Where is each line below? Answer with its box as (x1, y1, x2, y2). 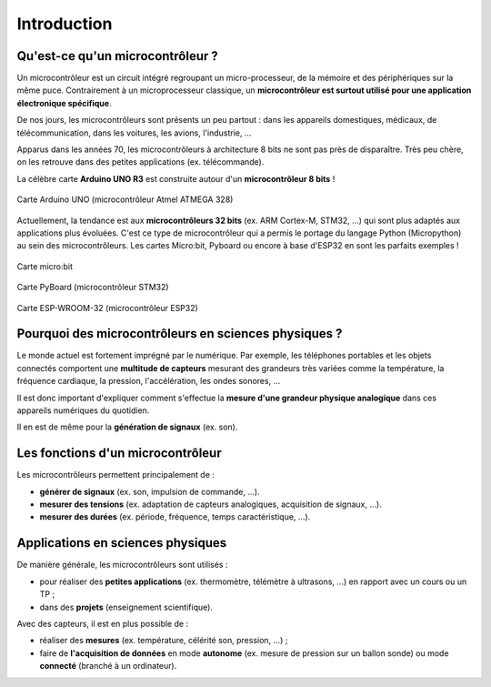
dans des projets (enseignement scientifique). (39, 601, 214, 612)
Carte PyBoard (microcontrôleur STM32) (16, 282, 169, 293)
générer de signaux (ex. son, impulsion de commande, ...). (39, 486, 260, 497)
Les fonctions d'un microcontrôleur (16, 446, 222, 461)
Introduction (16, 14, 113, 34)
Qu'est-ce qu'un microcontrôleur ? (16, 48, 218, 64)
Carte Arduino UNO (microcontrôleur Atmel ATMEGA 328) (16, 194, 234, 205)
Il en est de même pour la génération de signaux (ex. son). (16, 421, 238, 432)
